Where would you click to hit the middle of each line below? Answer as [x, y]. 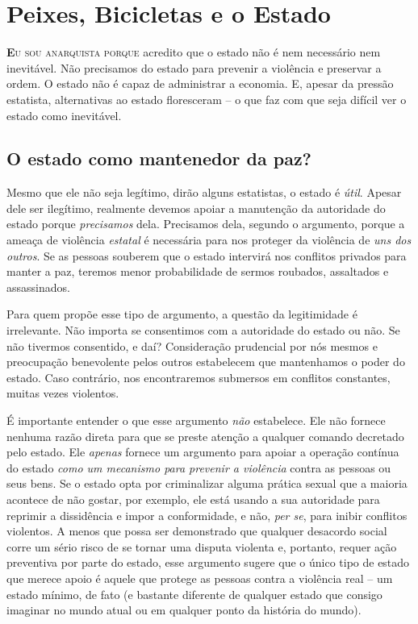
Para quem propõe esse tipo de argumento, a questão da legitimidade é [182, 314]
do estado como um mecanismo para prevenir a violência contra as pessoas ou [199, 467]
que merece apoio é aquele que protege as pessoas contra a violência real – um [200, 578]
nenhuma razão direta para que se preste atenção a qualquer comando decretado [205, 436]
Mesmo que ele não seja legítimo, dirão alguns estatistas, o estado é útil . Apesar [204, 192]
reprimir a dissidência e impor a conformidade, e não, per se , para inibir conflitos [207, 515]
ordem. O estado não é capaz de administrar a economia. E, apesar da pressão [200, 83]
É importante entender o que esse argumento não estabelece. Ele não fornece [196, 420]
